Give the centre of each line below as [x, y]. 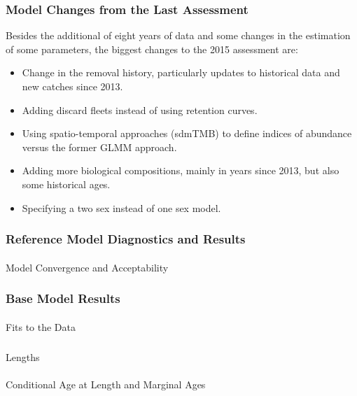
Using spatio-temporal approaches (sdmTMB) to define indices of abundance [187, 133]
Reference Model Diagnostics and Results [126, 239]
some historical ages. [66, 184]
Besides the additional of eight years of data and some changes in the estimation [178, 35]
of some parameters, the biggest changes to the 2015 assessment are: [152, 49]
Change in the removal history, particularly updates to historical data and [181, 72]
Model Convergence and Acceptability [87, 267]
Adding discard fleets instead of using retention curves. [140, 109]
